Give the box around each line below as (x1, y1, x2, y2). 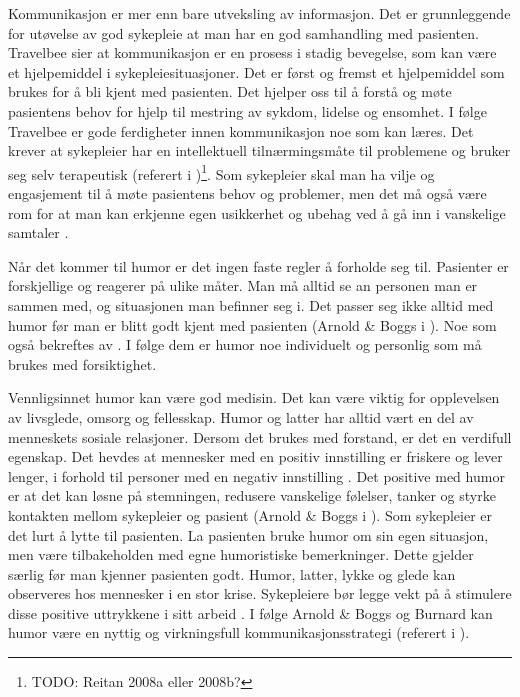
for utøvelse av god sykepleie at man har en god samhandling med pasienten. (8, 22, 479, 43)
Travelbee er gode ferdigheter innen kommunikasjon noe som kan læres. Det (8, 120, 474, 141)
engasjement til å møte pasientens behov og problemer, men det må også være (8, 183, 487, 203)
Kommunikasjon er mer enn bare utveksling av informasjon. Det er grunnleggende (8, 3, 511, 23)
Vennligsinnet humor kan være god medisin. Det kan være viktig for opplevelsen (8, 387, 500, 408)
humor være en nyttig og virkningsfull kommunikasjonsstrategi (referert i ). (8, 622, 470, 643)
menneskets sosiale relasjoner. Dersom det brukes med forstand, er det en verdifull (8, 426, 512, 447)
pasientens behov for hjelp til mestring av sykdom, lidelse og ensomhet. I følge (8, 100, 487, 121)
